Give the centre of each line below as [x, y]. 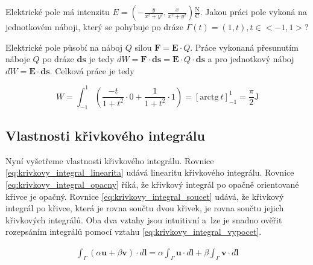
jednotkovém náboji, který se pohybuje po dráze [94, 27]
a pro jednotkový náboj [251, 59]
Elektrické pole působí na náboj [64, 47]
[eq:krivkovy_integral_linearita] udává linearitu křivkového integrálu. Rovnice [150, 172]
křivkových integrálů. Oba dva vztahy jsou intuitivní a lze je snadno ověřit [144, 219]
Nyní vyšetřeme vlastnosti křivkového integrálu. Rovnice [110, 160]
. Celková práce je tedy [92, 70]
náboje [18, 59]
